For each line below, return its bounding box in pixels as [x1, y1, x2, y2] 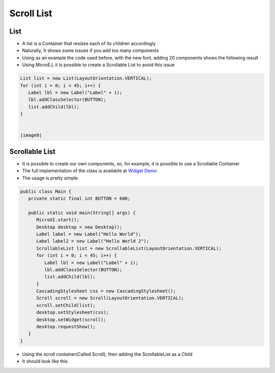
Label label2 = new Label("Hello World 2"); [36, 238, 150, 244]
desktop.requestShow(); [36, 324, 96, 330]
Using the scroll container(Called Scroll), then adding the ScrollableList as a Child [22, 351, 193, 357]
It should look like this [22, 358, 68, 364]
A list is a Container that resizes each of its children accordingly [22, 41, 156, 47]
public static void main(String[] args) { [28, 210, 136, 216]
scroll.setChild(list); [36, 302, 96, 308]
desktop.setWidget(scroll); [36, 317, 106, 323]
